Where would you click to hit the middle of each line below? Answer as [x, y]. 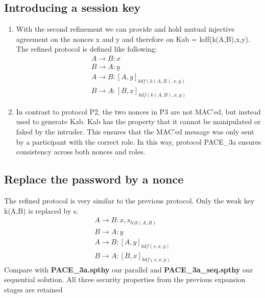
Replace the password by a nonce [94, 179]
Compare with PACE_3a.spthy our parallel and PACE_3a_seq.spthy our [129, 269]
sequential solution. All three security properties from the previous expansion [125, 279]
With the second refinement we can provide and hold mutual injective [125, 29]
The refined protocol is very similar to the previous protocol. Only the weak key [129, 200]
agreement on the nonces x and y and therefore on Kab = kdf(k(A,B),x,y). [133, 39]
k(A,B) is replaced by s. [41, 210]
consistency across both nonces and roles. [81, 152]
